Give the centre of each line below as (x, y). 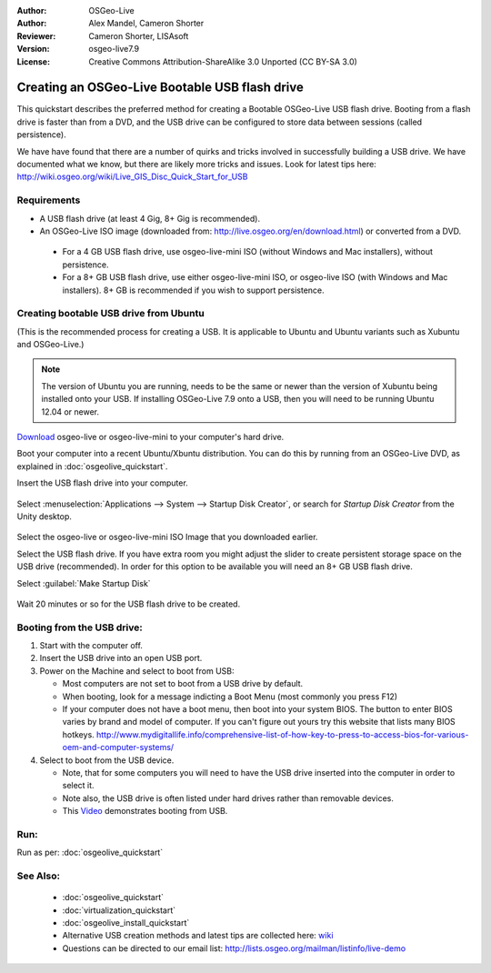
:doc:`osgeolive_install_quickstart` (126, 923)
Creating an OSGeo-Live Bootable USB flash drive (160, 88)
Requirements (49, 200)
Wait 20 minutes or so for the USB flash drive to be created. (129, 604)
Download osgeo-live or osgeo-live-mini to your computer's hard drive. (150, 437)
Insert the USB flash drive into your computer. (102, 483)
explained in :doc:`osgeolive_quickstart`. (92, 466)
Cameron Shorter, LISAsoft (139, 35)
